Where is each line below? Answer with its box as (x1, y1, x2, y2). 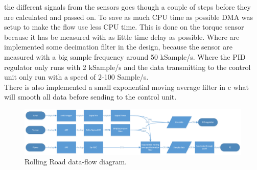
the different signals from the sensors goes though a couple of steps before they (4, 2, 251, 12)
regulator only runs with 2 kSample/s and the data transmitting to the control (4, 61, 251, 72)
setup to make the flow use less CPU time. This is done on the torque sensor (4, 21, 244, 32)
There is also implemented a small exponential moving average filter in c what (4, 81, 249, 92)
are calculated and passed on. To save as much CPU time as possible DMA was (4, 11, 253, 22)
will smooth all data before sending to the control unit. (4, 91, 177, 102)
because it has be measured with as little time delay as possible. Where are (4, 31, 240, 42)
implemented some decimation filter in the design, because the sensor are (4, 41, 232, 52)
